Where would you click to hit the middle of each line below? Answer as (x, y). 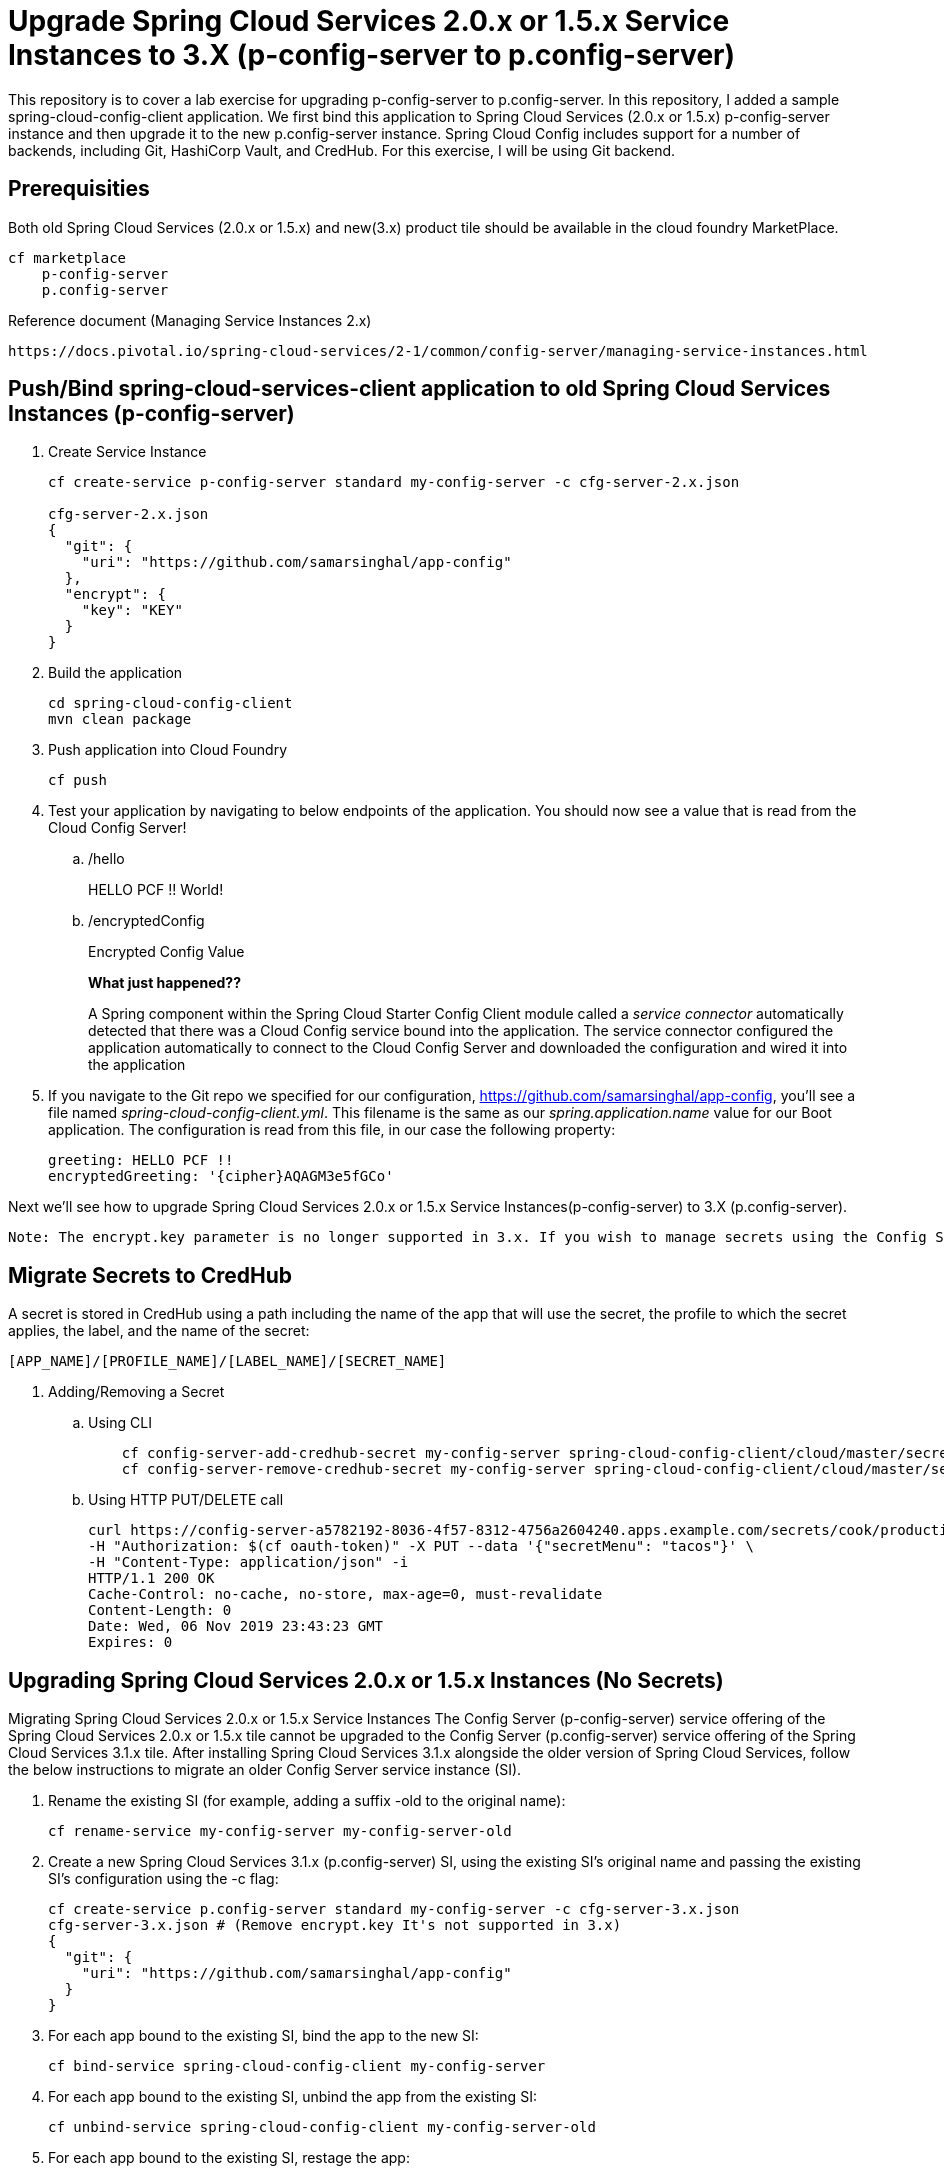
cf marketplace (67, 257)
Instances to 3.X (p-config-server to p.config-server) (372, 55)
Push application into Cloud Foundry (168, 750)
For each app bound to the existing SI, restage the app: (229, 2158)
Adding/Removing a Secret (136, 1392)
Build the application (115, 673)
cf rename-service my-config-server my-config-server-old (280, 1831)
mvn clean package (120, 719)
